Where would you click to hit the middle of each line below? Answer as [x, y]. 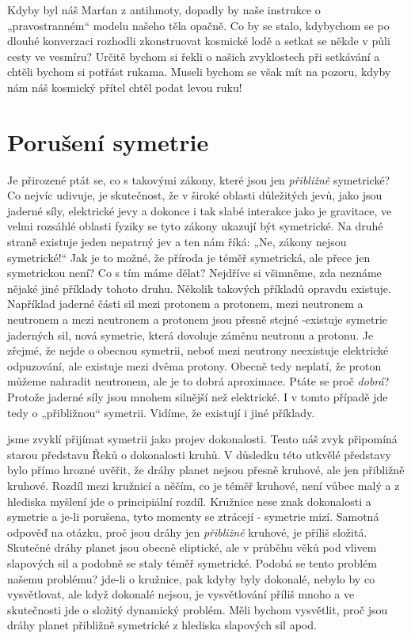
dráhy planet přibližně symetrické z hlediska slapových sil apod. [162, 625]
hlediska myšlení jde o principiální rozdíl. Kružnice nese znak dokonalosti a [189, 501]
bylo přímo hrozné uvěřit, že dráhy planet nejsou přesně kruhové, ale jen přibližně [206, 470]
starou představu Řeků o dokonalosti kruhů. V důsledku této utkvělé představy [199, 454]
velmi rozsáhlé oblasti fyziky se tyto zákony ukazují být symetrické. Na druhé [195, 226]
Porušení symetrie [108, 141]
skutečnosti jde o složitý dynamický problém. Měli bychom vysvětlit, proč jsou [198, 609]
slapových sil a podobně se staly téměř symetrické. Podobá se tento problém [192, 562]
